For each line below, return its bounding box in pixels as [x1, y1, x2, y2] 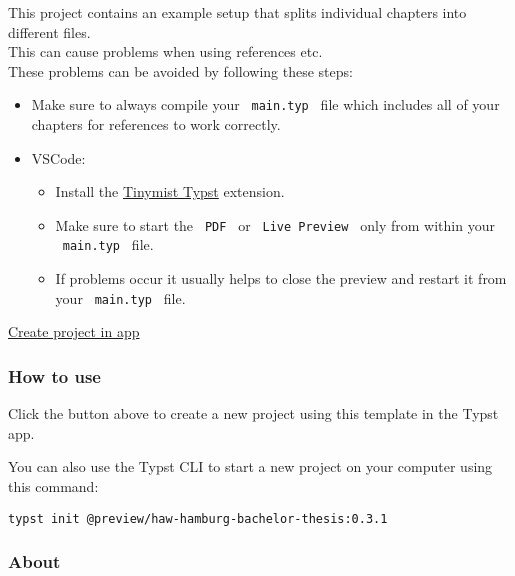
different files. [8, 21, 91, 42]
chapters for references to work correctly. [31, 114, 281, 135]
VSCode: [31, 147, 86, 168]
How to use [8, 363, 101, 388]
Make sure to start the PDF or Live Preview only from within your [55, 214, 495, 235]
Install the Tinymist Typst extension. [55, 181, 285, 202]
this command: [8, 475, 99, 496]
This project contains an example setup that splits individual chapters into [8, 2, 467, 22]
